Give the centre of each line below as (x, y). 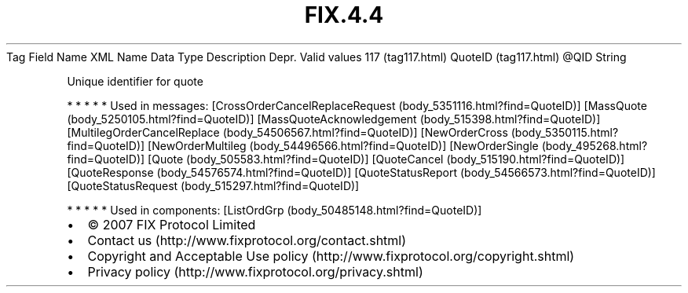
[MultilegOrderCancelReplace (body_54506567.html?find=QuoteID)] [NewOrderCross (287, 132)
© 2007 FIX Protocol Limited (172, 224)
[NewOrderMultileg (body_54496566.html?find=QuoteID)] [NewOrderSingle (343, 145)
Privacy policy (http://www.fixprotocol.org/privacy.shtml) (255, 271)
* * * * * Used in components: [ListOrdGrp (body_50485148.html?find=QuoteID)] (274, 210)
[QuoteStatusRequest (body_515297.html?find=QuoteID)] (213, 185)
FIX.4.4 (344, 15)
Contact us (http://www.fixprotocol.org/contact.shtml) (247, 240)
